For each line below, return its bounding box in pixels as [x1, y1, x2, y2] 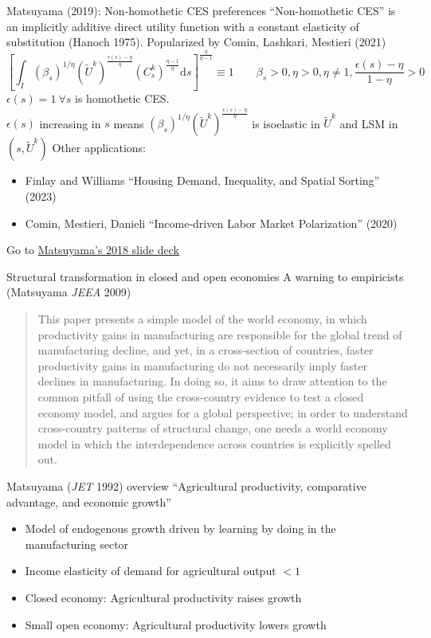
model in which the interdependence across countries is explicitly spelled [37, 435, 391, 452]
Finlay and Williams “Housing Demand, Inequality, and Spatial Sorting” [25, 172, 380, 189]
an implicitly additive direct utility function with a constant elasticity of [6, 18, 359, 34]
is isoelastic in [252, 115, 320, 131]
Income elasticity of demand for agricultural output [25, 562, 276, 579]
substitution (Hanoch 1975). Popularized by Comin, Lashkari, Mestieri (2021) [6, 33, 386, 50]
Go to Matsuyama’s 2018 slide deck [6, 241, 179, 258]
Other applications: [52, 139, 146, 156]
